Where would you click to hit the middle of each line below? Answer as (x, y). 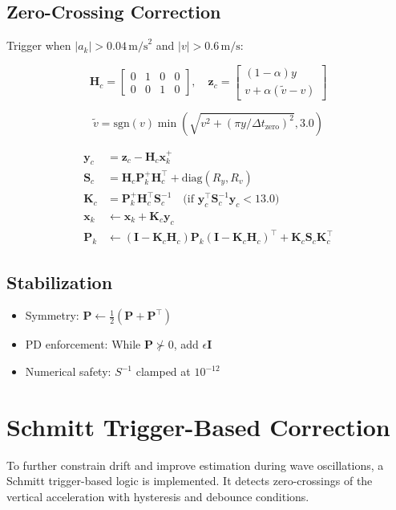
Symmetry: (52, 315)
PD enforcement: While (83, 344)
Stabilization (60, 282)
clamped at (163, 371)
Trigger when (39, 45)
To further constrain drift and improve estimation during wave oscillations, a (195, 465)
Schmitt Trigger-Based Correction (198, 426)
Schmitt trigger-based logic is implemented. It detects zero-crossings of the (190, 481)
